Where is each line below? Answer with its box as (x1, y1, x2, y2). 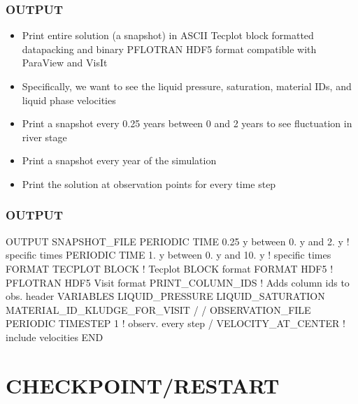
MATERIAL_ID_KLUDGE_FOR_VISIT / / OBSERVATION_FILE (6, 302, 311, 317)
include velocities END (6, 329, 103, 344)
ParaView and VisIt (22, 55, 108, 70)
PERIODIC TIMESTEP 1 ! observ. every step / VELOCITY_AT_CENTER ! (6, 316, 345, 331)
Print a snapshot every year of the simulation (22, 153, 217, 168)
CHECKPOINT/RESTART (6, 370, 280, 399)
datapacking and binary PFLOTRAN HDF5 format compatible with (22, 41, 317, 56)
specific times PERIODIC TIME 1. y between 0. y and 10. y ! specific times (6, 247, 331, 262)
